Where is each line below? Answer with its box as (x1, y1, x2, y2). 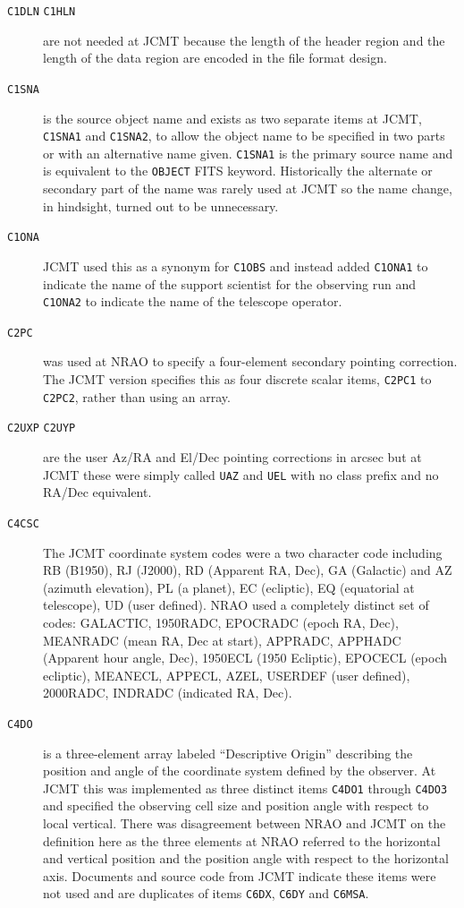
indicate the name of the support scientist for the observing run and (43, 274, 416, 293)
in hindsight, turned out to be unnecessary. (43, 196, 279, 215)
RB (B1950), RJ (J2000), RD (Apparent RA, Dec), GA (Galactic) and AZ (43, 561, 452, 579)
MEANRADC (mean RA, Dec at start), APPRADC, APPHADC (43, 630, 401, 649)
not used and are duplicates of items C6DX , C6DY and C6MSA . (43, 884, 369, 903)
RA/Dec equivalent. (43, 483, 152, 501)
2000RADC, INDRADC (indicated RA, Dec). (43, 683, 292, 702)
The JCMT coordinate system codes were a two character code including (43, 543, 443, 561)
